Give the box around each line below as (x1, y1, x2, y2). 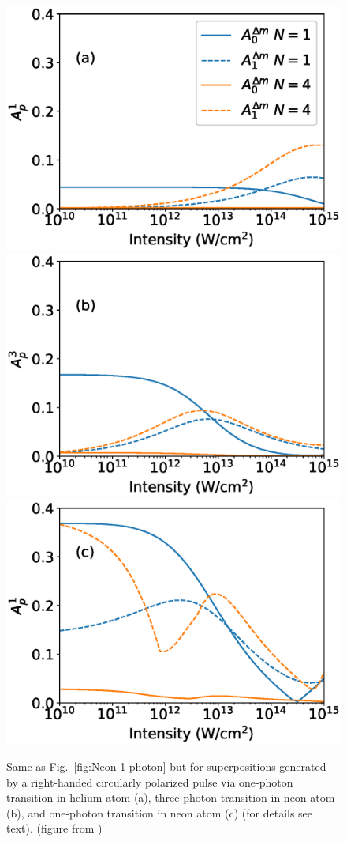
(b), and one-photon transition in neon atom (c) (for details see (6, 804, 313, 821)
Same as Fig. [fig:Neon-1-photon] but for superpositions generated (6, 757, 326, 774)
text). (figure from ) (6, 820, 103, 836)
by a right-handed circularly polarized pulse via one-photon (6, 773, 293, 790)
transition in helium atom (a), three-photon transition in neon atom (6, 789, 335, 806)
